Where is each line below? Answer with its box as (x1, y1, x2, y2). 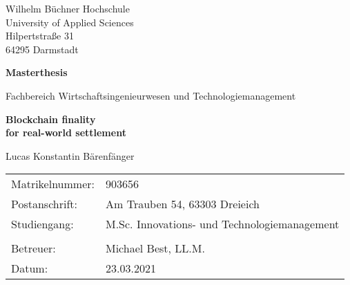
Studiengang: (11, 216, 74, 232)
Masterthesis (6, 65, 68, 80)
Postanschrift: (11, 196, 78, 212)
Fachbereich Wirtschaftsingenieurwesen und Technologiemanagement (6, 88, 296, 102)
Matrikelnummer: (11, 176, 95, 192)
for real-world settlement (6, 125, 126, 140)
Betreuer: (11, 240, 56, 257)
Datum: (11, 260, 48, 277)
